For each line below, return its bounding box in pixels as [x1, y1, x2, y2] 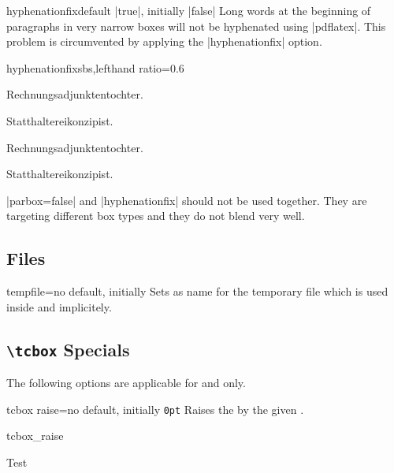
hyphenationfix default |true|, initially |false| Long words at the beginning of [6, 2, 371, 18]
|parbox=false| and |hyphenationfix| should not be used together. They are [6, 192, 367, 208]
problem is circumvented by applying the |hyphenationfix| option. [6, 33, 322, 50]
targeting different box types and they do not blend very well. [6, 207, 305, 224]
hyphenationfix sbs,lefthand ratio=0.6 [6, 59, 184, 76]
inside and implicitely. [6, 298, 112, 315]
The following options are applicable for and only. [6, 374, 246, 391]
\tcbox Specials [6, 337, 130, 361]
